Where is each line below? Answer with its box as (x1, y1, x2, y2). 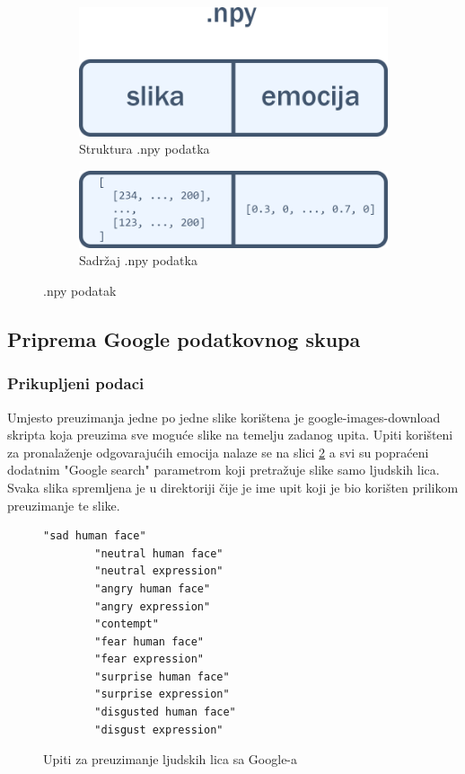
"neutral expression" (94, 565, 224, 578)
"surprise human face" (94, 670, 230, 683)
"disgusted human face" (94, 706, 236, 719)
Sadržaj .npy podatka (79, 251, 197, 270)
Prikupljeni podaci (7, 372, 145, 395)
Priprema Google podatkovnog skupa (7, 325, 361, 352)
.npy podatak (43, 280, 117, 299)
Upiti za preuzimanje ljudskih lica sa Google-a (43, 750, 298, 769)
